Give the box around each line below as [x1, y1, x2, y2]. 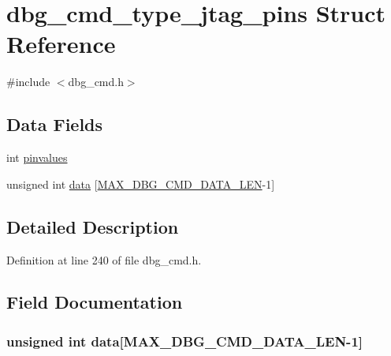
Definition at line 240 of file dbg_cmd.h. [6, 251, 202, 268]
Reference [6, 28, 116, 60]
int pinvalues [6, 149, 68, 166]
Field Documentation [6, 290, 183, 314]
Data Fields [6, 112, 103, 137]
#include [6, 73, 50, 90]
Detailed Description [6, 214, 179, 238]
